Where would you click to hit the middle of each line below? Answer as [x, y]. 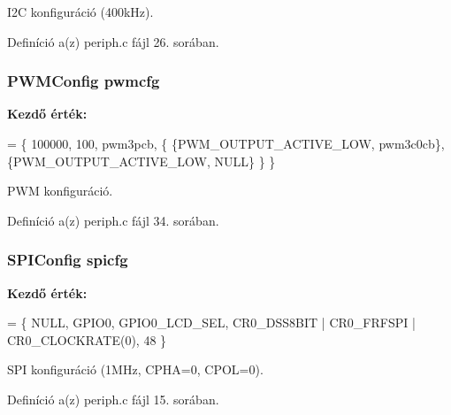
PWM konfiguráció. [60, 191]
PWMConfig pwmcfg [84, 81]
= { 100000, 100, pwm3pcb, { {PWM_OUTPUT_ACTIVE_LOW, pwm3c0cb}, [226, 143]
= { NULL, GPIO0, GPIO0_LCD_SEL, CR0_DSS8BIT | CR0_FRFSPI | [211, 323]
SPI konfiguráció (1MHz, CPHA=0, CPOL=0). [135, 369]
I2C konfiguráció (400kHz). [80, 12]
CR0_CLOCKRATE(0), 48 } [87, 339]
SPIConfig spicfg [68, 260]
